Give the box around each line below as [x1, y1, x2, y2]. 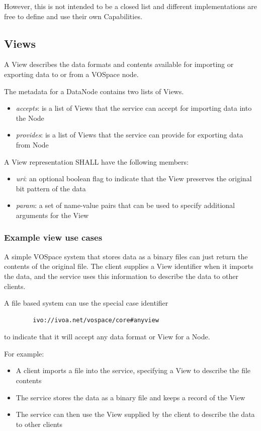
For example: [4, 348, 44, 358]
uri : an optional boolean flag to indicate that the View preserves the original [16, 173, 252, 184]
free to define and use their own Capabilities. [4, 11, 142, 21]
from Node [16, 139, 49, 150]
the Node [16, 112, 44, 123]
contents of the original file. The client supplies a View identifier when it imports [4, 261, 253, 271]
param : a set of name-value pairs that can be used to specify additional [16, 200, 235, 210]
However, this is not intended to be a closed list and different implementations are [4, 1, 257, 11]
